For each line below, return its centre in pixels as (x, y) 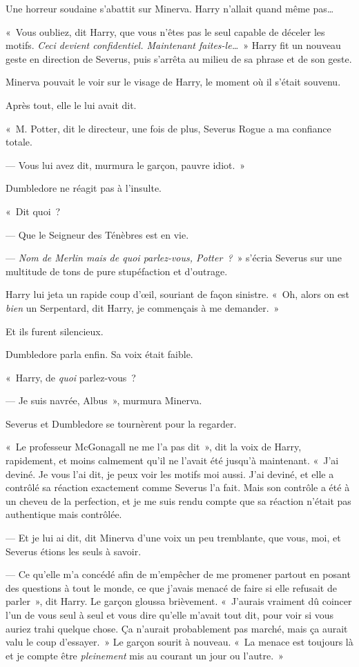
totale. (19, 142)
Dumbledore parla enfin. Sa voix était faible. (99, 354)
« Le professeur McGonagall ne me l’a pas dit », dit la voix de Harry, (154, 447)
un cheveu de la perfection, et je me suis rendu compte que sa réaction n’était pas (178, 500)
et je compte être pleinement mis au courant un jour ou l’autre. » (145, 655)
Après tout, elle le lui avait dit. (71, 104)
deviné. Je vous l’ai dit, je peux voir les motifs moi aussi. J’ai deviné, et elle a (170, 474)
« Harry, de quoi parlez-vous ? (71, 377)
